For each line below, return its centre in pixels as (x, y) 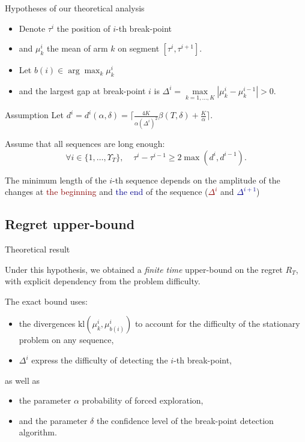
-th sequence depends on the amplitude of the (196, 180)
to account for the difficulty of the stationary (217, 324)
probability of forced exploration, (143, 400)
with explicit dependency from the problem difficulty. (103, 281)
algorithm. (38, 432)
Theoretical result (38, 249)
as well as (23, 380)
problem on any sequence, (66, 340)
